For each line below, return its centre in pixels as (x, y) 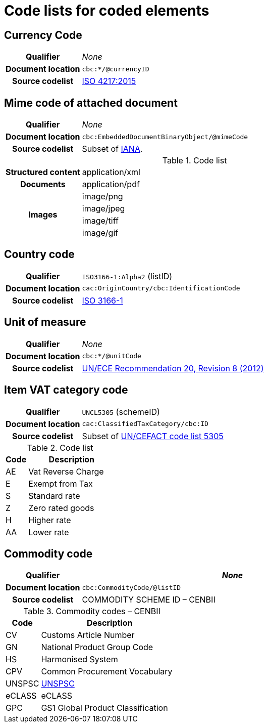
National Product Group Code (97, 647)
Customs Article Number (88, 635)
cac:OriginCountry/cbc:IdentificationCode (161, 288)
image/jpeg (103, 209)
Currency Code (43, 35)
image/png (102, 197)
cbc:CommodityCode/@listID (131, 587)
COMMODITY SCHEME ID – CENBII (149, 600)
